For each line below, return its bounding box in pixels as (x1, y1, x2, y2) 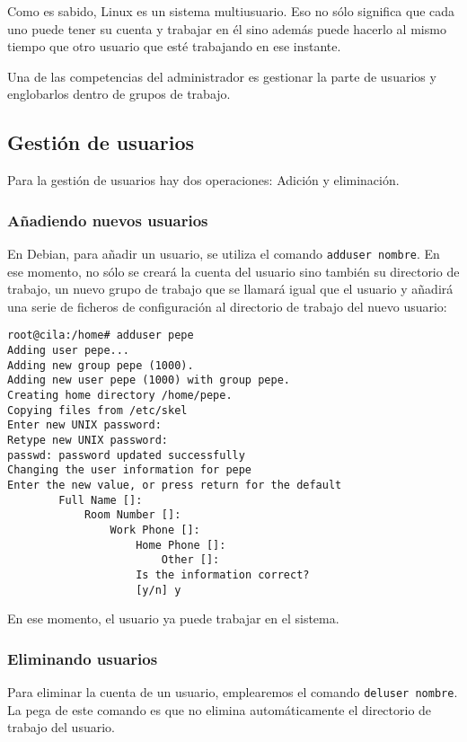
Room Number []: (84, 508, 181, 522)
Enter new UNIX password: (7, 419, 162, 432)
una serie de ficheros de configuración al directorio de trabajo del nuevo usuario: (7, 296, 447, 315)
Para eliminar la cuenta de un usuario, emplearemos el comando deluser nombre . (7, 683, 458, 702)
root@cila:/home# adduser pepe (7, 329, 194, 342)
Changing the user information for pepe (7, 464, 252, 477)
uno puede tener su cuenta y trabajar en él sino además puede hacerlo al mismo (7, 19, 446, 38)
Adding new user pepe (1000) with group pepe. (7, 374, 290, 387)
